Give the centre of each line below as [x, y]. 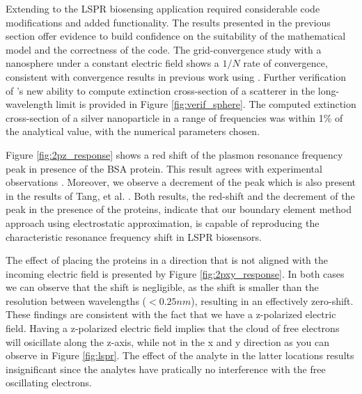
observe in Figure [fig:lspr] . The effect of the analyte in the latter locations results [180, 355]
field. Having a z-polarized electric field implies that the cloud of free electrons [173, 328]
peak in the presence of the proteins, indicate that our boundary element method [179, 209]
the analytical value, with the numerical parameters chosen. [133, 131]
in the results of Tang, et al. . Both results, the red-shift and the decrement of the [180, 195]
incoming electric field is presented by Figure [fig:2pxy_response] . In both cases [175, 273]
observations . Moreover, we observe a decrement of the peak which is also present [181, 182]
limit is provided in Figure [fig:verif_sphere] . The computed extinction [206, 104]
